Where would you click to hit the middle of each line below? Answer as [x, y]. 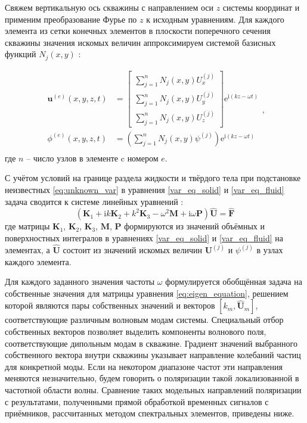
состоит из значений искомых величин [132, 249]
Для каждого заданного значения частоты [80, 282]
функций [21, 54]
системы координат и [261, 7]
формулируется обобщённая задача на [234, 282]
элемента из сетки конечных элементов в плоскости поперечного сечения [138, 31]
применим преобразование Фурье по [71, 19]
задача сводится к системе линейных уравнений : [94, 201]
